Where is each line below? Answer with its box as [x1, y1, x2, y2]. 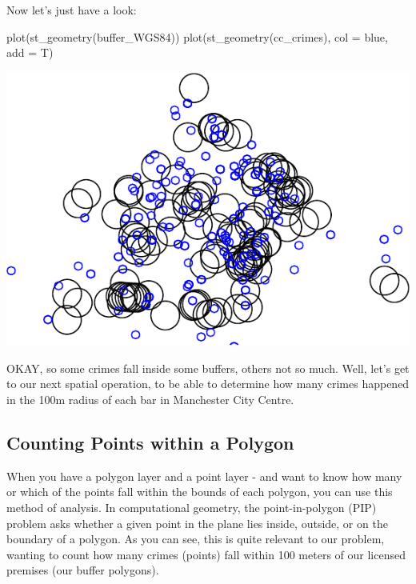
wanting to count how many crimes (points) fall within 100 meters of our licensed [6, 546, 406, 562]
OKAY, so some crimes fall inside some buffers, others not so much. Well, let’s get [6, 359, 410, 376]
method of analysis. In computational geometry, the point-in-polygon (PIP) [6, 499, 377, 516]
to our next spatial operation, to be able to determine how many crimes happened [6, 375, 410, 392]
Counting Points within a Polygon [6, 430, 294, 455]
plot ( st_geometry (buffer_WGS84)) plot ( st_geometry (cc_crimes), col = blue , [6, 28, 388, 45]
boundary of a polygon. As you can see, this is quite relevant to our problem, [6, 530, 385, 547]
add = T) [6, 44, 54, 61]
